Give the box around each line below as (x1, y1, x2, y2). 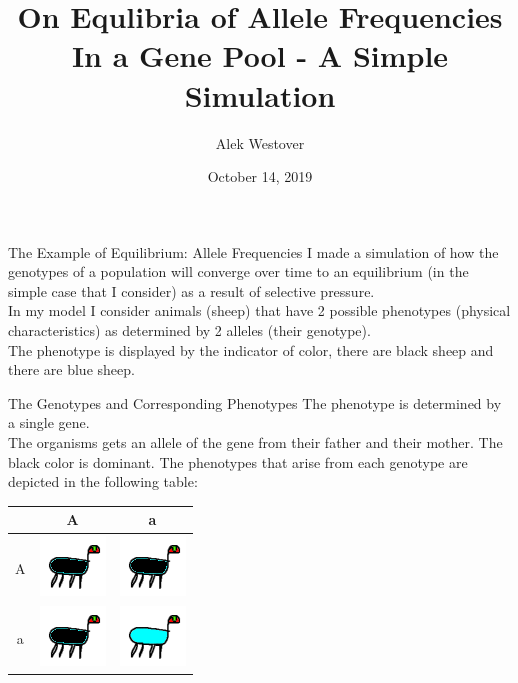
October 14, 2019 (207, 166, 313, 187)
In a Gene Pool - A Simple (71, 35, 449, 76)
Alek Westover (215, 132, 305, 153)
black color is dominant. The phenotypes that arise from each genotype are (8, 451, 468, 472)
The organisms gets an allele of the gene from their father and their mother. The (8, 432, 503, 453)
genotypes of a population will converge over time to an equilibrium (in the (8, 261, 469, 282)
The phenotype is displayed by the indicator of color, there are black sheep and (8, 339, 494, 360)
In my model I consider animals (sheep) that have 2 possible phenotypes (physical (8, 300, 511, 321)
